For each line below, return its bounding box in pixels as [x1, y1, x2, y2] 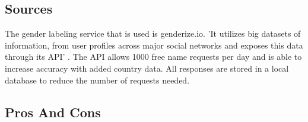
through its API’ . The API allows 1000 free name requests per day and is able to [5, 50, 302, 63]
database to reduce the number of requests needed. [5, 73, 190, 86]
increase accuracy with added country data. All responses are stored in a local [5, 62, 289, 74]
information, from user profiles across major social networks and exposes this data [5, 38, 303, 51]
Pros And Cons [5, 102, 101, 121]
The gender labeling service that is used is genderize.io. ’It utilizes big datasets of [5, 27, 301, 40]
